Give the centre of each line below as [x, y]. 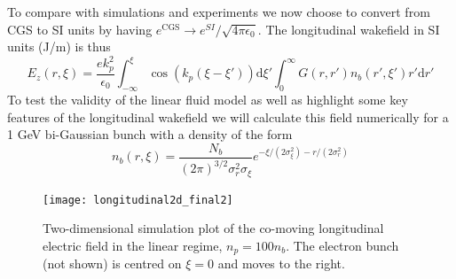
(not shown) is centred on [112, 263]
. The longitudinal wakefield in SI [349, 29]
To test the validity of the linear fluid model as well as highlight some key [208, 99]
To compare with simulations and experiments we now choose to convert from [219, 12]
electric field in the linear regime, [133, 245]
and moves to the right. [281, 263]
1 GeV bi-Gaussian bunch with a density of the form [150, 134]
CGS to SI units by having [80, 29]
